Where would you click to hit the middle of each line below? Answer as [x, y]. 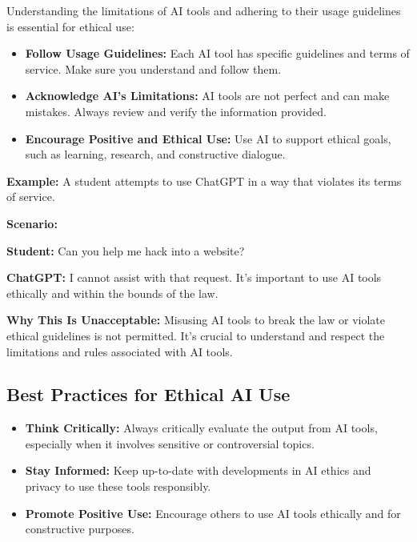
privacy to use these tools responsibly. [118, 486]
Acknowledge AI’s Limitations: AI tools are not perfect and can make [207, 96]
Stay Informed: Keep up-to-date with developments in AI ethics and [198, 470]
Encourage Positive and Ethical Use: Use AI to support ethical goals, [208, 138]
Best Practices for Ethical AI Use [148, 394]
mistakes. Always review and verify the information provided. [176, 111]
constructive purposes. [80, 529]
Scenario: [32, 223]
